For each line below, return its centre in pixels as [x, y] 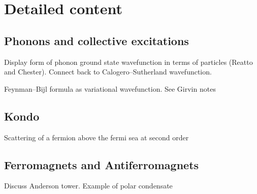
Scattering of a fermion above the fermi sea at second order [97, 137]
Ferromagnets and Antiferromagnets [102, 164]
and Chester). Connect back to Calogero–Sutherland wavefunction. [108, 72]
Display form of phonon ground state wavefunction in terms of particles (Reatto [128, 62]
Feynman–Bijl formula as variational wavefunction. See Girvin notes [110, 88]
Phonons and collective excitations [97, 40]
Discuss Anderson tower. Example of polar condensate [88, 186]
